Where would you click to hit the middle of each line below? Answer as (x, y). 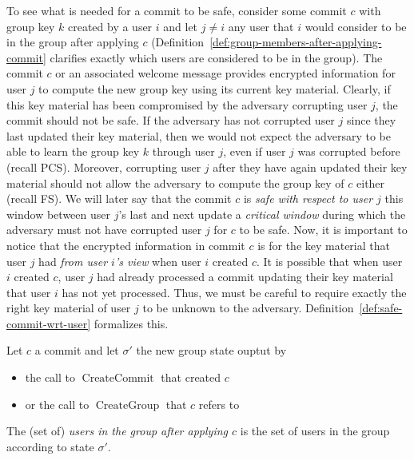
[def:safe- (381, 308)
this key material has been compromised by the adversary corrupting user (187, 104)
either (371, 182)
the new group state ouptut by (211, 350)
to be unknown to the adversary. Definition (248, 308)
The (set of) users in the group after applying (117, 431)
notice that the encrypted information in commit (126, 245)
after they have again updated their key (310, 167)
